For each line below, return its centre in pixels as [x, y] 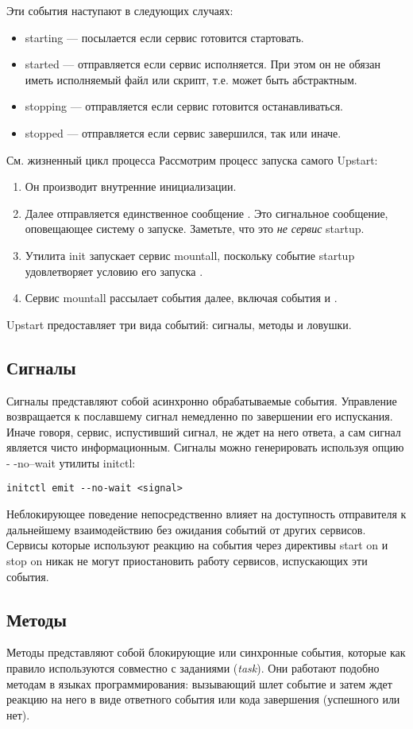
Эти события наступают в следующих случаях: [120, 10]
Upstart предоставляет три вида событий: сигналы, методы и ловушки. [179, 324]
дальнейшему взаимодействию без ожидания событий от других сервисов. [186, 529]
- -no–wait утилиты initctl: [71, 462]
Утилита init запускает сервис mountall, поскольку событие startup [190, 255]
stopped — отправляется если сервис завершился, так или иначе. [183, 132]
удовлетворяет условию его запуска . [114, 271]
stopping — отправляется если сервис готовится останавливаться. [184, 106]
